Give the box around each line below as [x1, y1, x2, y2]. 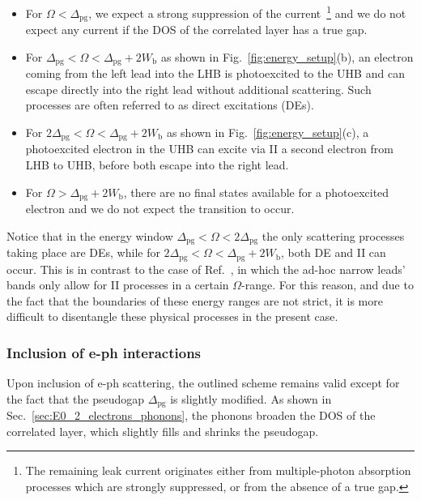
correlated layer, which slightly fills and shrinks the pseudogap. [6, 422, 319, 439]
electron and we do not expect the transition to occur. [25, 200, 295, 217]
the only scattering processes [262, 227, 405, 244]
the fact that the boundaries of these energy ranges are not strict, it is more [6, 292, 383, 309]
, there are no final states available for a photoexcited [123, 183, 389, 200]
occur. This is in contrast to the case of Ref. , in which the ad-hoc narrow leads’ [6, 260, 406, 277]
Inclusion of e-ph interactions [6, 342, 202, 362]
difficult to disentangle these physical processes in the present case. [6, 308, 338, 325]
